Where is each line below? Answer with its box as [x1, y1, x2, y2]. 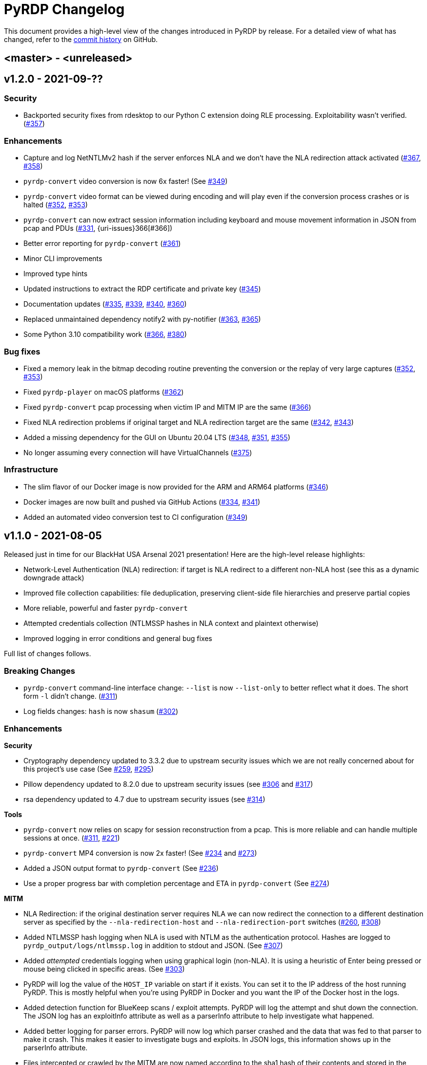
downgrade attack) [23, 574, 84, 582]
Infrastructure [4, 465, 59, 475]
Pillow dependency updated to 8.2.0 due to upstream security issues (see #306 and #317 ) [23, 779, 313, 788]
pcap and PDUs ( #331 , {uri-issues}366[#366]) [23, 224, 173, 233]
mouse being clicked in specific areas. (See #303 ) [23, 964, 185, 973]
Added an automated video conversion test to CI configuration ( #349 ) [23, 512, 248, 521]
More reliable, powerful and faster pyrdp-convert [23, 604, 188, 613]
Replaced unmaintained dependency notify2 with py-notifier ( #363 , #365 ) [23, 315, 261, 324]
